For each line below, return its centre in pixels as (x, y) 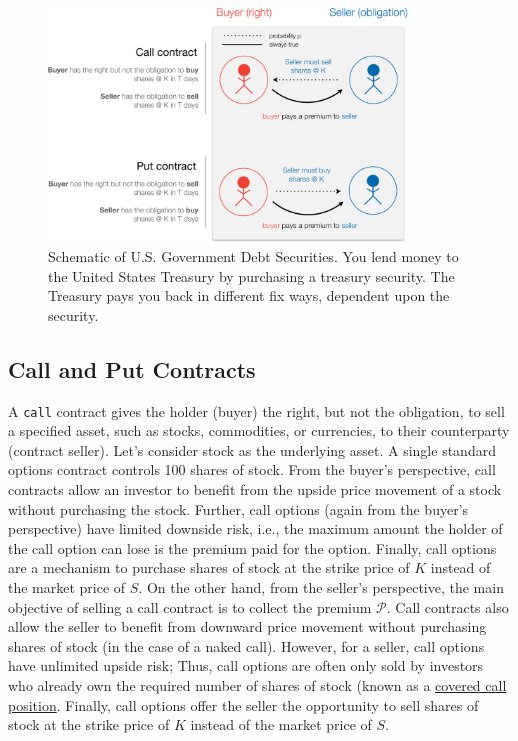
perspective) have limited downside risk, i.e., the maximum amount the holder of (255, 528)
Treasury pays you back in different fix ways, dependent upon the (249, 295)
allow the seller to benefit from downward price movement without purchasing (247, 626)
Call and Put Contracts (132, 368)
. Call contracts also (447, 606)
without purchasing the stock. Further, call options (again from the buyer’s (238, 508)
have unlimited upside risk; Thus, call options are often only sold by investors (246, 665)
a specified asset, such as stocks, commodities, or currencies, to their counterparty (259, 430)
